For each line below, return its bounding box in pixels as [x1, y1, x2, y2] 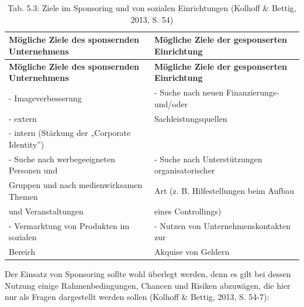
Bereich [9, 245, 36, 257]
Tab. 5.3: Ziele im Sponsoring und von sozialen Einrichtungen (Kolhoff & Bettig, [8, 2, 296, 13]
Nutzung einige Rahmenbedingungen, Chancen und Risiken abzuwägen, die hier [5, 279, 291, 291]
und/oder [154, 97, 188, 110]
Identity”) [9, 138, 44, 150]
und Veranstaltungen [9, 204, 84, 217]
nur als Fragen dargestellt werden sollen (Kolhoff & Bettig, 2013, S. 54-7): [5, 291, 270, 303]
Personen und [9, 164, 58, 176]
